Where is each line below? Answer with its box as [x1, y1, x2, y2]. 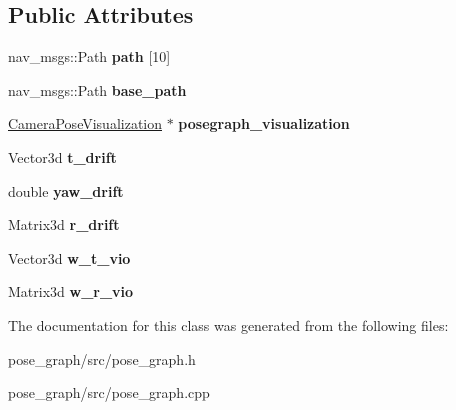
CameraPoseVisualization [8, 113, 162, 134]
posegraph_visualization [178, 113, 350, 134]
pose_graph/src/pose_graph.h [8, 348, 196, 369]
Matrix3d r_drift [8, 214, 120, 235]
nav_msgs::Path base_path [8, 79, 187, 100]
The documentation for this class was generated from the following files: [8, 314, 449, 335]
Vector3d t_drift [8, 146, 117, 167]
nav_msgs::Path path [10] [8, 46, 171, 67]
